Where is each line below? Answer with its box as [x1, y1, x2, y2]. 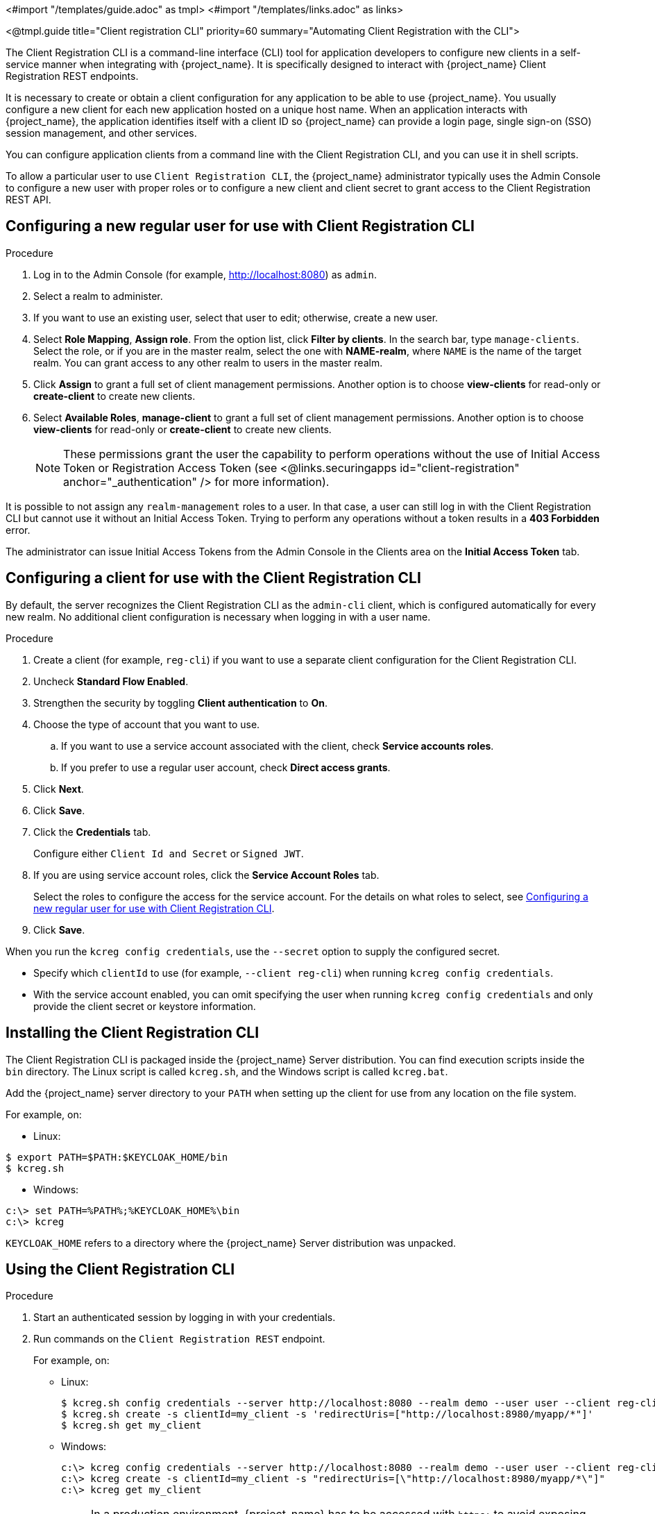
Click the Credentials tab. [33, 825, 151, 838]
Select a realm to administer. [33, 289, 163, 302]
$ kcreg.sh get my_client [61, 1420, 202, 1431]
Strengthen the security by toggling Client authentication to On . [33, 696, 327, 709]
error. [6, 523, 31, 536]
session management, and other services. [6, 127, 197, 139]
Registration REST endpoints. [6, 70, 139, 82]
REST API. [6, 194, 51, 205]
